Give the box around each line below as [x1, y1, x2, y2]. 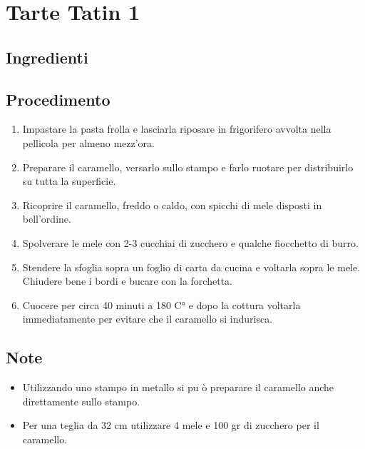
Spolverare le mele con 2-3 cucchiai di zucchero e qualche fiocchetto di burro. [22, 235, 359, 250]
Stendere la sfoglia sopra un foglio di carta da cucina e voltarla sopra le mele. [22, 259, 361, 274]
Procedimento [6, 88, 110, 110]
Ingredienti [6, 46, 88, 68]
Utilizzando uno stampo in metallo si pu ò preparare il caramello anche [22, 380, 334, 395]
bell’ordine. [22, 211, 71, 226]
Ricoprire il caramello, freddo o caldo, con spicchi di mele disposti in [22, 197, 322, 212]
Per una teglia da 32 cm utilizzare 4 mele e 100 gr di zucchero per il [22, 418, 319, 433]
